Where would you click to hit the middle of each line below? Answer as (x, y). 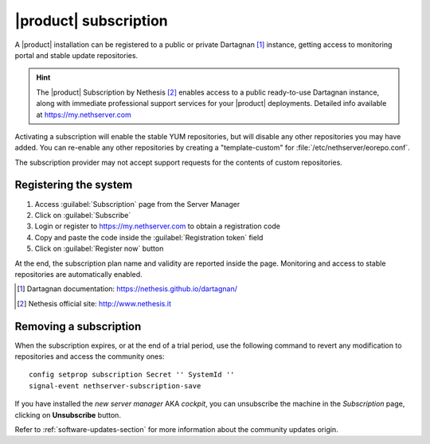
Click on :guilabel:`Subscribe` (83, 215)
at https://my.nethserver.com (84, 115)
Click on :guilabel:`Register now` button (99, 249)
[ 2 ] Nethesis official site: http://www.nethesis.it (94, 303)
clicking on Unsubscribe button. (68, 415)
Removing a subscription (78, 326)
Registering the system (74, 185)
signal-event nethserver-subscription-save (115, 386)
